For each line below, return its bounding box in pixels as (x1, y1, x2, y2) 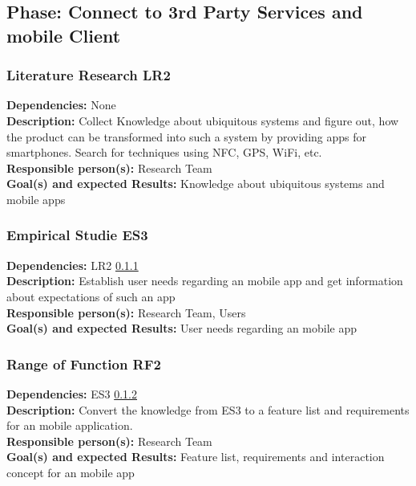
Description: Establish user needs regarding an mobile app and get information (6, 272, 403, 289)
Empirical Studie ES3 (6, 225, 148, 245)
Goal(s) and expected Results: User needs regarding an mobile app (6, 320, 357, 337)
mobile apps (6, 190, 66, 207)
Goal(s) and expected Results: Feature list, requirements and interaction (6, 448, 385, 465)
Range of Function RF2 (6, 353, 161, 374)
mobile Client (6, 22, 121, 47)
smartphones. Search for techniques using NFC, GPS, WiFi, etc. (6, 144, 322, 161)
